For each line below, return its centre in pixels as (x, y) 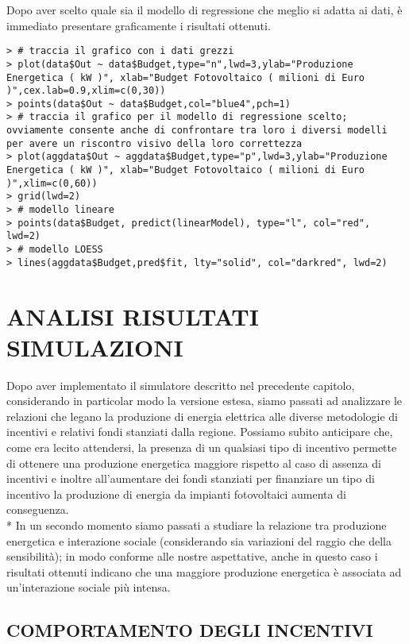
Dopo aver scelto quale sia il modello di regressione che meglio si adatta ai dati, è (204, 10)
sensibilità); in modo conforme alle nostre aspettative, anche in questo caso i (192, 556)
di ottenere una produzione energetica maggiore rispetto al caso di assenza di (194, 463)
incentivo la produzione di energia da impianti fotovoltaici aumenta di (176, 494)
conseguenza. (38, 509)
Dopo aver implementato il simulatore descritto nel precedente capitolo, (181, 385)
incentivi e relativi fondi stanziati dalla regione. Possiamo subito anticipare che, (200, 432)
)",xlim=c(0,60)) (52, 183)
